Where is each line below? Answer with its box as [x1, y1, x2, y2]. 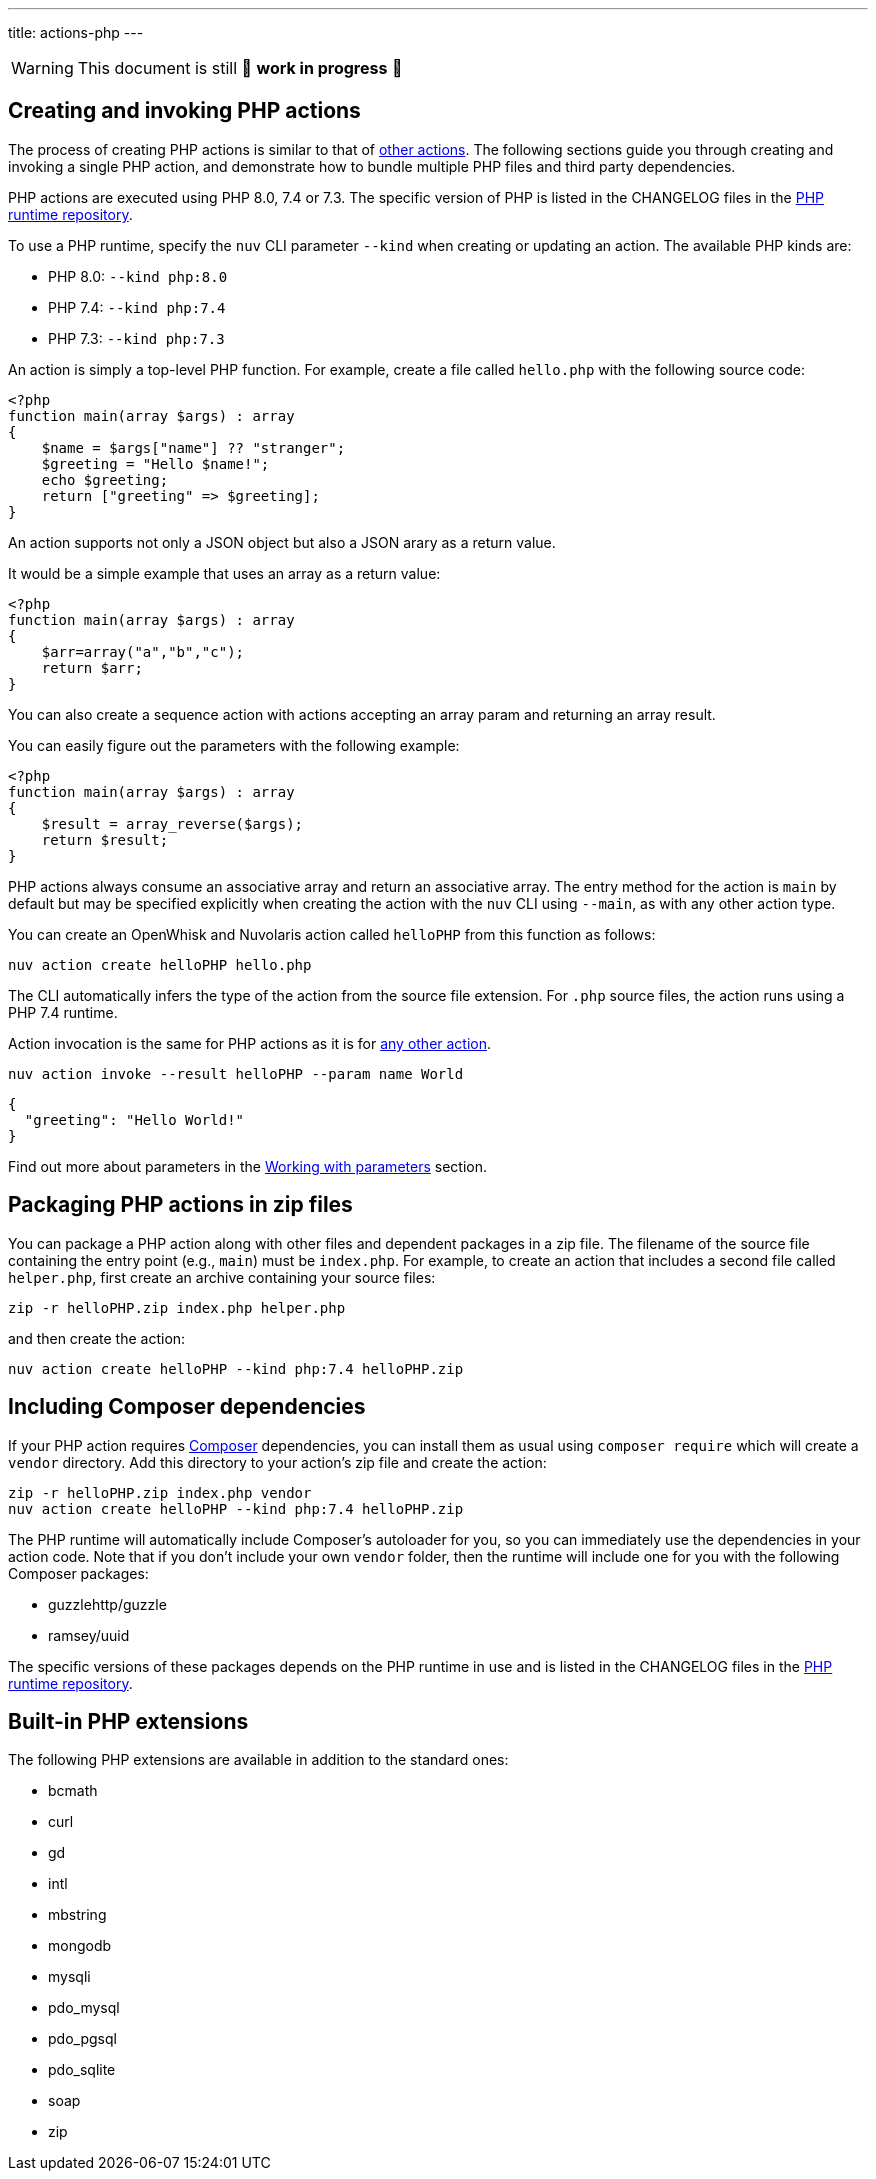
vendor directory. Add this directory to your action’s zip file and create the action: [8, 1453, 547, 1471]
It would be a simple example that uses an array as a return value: [8, 564, 441, 582]
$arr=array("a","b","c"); [41, 643, 245, 660]
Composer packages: [8, 1564, 149, 1582]
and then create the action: [8, 1329, 186, 1347]
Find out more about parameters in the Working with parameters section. [8, 1157, 487, 1175]
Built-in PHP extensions [8, 1708, 249, 1734]
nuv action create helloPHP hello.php [8, 956, 312, 973]
